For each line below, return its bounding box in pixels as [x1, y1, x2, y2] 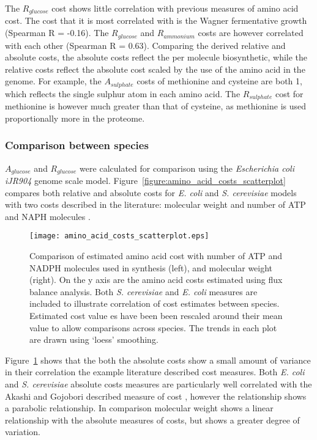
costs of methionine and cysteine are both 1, [136, 75, 302, 87]
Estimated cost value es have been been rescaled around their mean [29, 309, 283, 322]
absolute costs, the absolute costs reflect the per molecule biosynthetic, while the [5, 51, 308, 64]
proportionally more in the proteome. [5, 111, 145, 124]
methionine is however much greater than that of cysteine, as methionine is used [5, 100, 307, 112]
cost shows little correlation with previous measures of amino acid [51, 2, 299, 14]
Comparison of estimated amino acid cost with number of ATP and [29, 249, 283, 262]
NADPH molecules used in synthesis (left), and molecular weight [29, 261, 273, 274]
